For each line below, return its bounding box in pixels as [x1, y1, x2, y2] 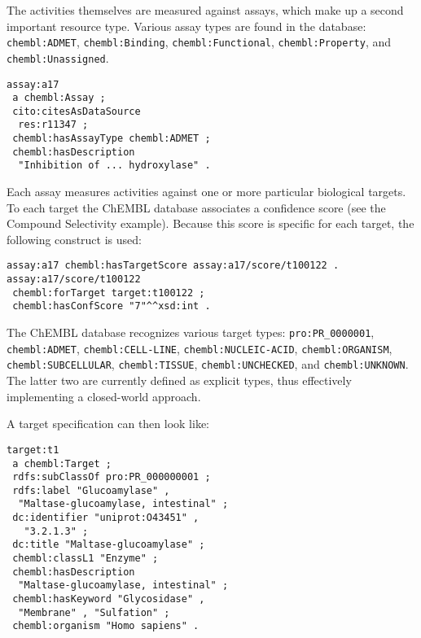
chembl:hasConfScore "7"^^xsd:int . [12, 300, 211, 312]
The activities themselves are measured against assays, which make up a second [7, 2, 404, 18]
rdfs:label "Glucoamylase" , [12, 484, 170, 496]
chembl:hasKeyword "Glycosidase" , [12, 593, 205, 605]
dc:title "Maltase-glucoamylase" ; [12, 539, 205, 551]
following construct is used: [7, 230, 142, 247]
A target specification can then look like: [7, 415, 210, 432]
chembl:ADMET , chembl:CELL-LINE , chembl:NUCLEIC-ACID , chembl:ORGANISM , [7, 339, 392, 356]
